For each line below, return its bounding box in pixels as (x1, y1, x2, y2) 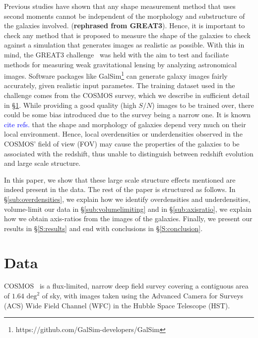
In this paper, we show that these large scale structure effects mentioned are (4, 174, 236, 185)
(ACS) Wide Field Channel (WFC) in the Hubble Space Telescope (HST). (4, 300, 230, 310)
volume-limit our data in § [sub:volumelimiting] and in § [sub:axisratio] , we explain (4, 203, 252, 214)
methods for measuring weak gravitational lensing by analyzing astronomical (4, 59, 237, 69)
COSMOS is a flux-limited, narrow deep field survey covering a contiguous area (4, 281, 249, 291)
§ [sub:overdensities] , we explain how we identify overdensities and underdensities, (4, 193, 251, 204)
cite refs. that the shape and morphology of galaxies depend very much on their (4, 119, 246, 129)
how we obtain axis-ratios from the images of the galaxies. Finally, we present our (4, 213, 253, 224)
